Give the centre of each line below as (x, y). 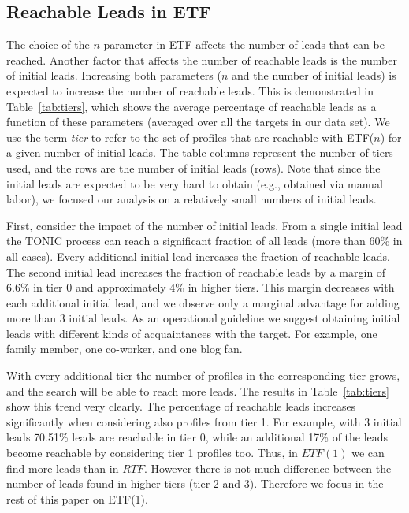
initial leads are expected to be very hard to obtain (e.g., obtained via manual (195, 183)
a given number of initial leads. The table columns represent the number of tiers (200, 152)
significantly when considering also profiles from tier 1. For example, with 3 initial (204, 421)
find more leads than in (63, 468)
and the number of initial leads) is (314, 75)
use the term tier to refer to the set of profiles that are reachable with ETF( (190, 137)
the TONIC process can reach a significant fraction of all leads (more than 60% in (204, 241)
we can (368, 453)
